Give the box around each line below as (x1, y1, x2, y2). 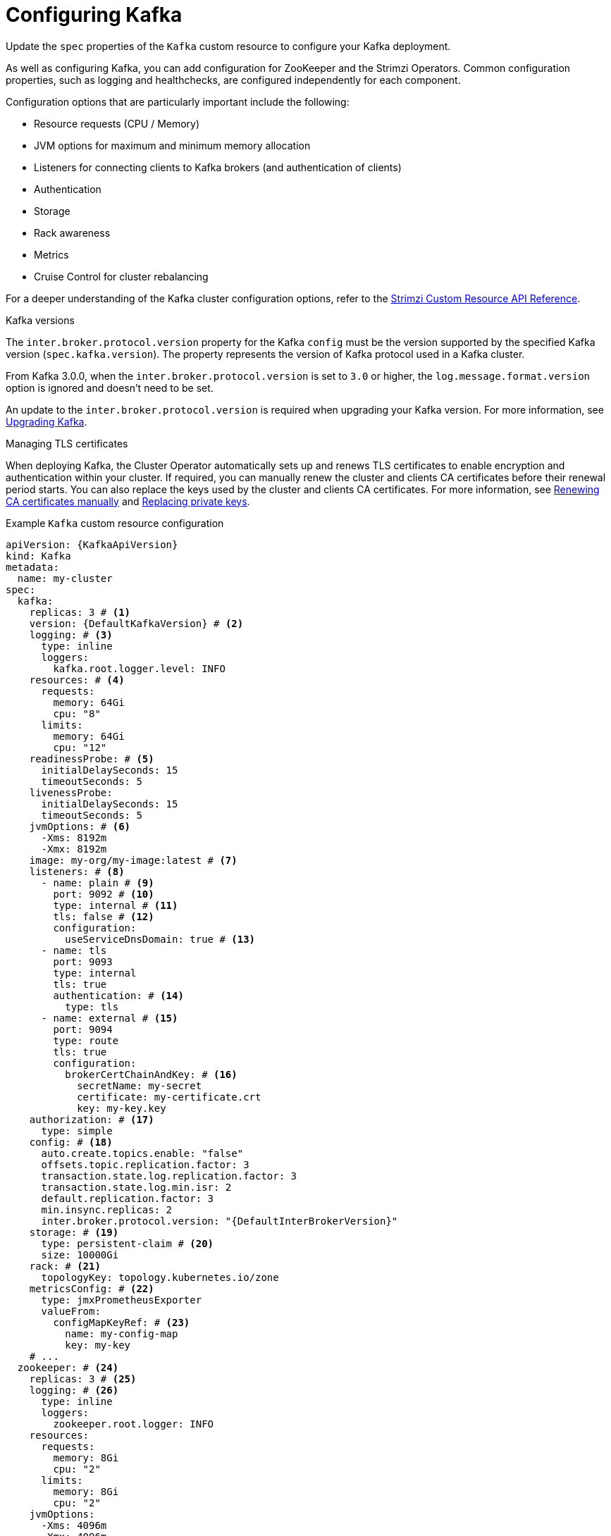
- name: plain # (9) (41, 877, 154, 888)
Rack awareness (34, 226, 111, 239)
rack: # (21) (29, 1260, 101, 1272)
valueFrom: (41, 1305, 101, 1317)
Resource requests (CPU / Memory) (34, 117, 200, 130)
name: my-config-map (65, 1327, 178, 1339)
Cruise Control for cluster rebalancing (34, 270, 209, 283)
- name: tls (41, 944, 107, 956)
